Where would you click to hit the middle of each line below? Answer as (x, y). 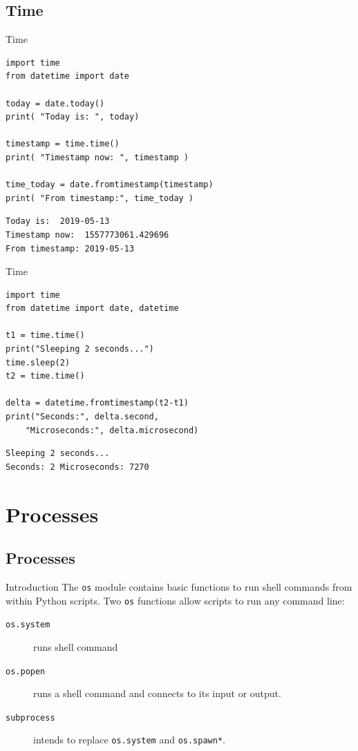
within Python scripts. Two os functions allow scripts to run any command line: (175, 600)
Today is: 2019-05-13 (58, 221)
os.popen (26, 671)
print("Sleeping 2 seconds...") (80, 349)
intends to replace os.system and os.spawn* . (129, 740)
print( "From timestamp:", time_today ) (100, 198)
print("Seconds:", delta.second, (82, 417)
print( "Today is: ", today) (73, 117)
